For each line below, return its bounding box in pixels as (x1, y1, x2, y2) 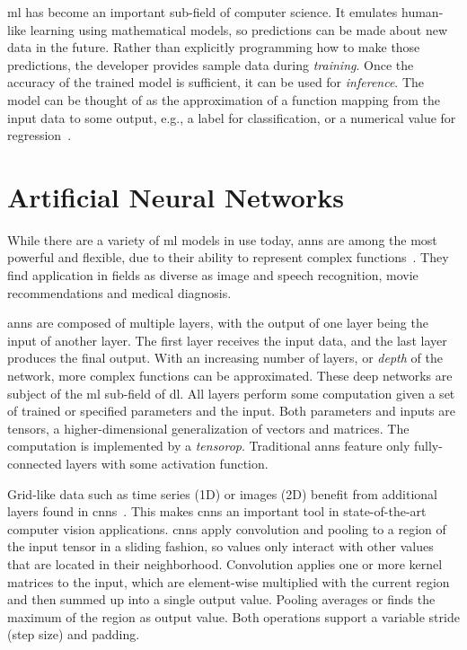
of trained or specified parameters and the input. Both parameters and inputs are (7, 401, 455, 420)
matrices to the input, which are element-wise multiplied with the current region (7, 572, 450, 591)
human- (401, 3, 444, 21)
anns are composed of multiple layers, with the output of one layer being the (7, 313, 428, 332)
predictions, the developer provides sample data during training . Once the (7, 55, 414, 74)
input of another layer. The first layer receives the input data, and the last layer (7, 330, 447, 349)
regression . (7, 126, 72, 145)
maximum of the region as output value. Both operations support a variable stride (7, 607, 460, 626)
